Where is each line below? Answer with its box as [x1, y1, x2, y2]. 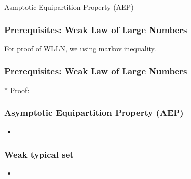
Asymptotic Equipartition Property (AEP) [4, 106, 184, 119]
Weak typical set [4, 147, 74, 160]
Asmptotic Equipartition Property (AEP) [4, 2, 134, 12]
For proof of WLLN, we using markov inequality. [4, 43, 156, 53]
